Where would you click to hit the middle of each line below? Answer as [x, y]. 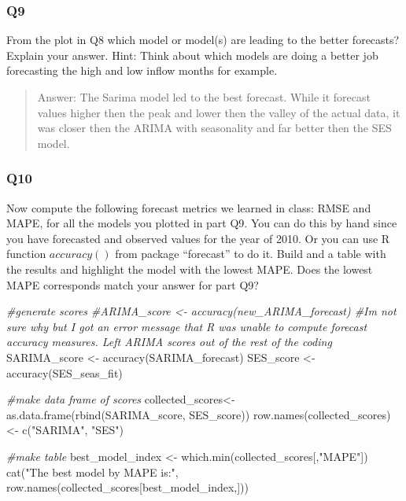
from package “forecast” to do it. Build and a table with [251, 254]
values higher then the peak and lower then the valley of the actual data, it [219, 112]
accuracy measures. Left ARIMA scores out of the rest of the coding [169, 342]
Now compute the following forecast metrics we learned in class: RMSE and [189, 207]
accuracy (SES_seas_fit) [65, 372]
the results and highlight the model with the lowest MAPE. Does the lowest [190, 269]
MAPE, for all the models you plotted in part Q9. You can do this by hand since [202, 223]
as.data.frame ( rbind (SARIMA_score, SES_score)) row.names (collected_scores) [199, 414]
